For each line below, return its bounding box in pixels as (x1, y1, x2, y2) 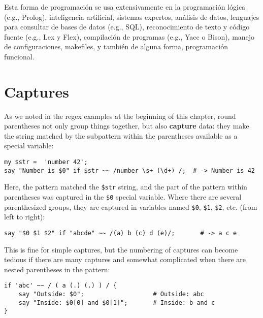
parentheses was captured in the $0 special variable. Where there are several (4, 192, 242, 202)
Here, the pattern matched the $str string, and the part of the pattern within (4, 181, 247, 192)
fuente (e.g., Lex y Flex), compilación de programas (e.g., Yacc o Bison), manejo (4, 31, 255, 42)
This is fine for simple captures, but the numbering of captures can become (4, 244, 238, 255)
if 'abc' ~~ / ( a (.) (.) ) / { (4, 282, 117, 290)
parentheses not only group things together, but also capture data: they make (4, 120, 249, 131)
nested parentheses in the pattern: (4, 264, 110, 274)
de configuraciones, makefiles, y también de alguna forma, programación (4, 41, 228, 52)
